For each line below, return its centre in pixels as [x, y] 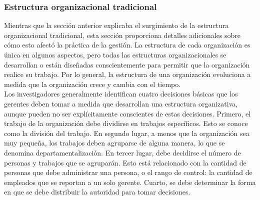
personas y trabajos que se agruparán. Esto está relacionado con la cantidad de [125, 162]
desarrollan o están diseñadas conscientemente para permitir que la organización [127, 64]
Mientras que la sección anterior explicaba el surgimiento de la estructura [116, 25]
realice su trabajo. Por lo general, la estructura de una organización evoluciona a [127, 74]
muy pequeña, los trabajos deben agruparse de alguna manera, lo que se [114, 143]
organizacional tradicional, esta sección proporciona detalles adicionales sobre [122, 35]
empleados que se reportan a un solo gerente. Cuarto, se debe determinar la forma [130, 182]
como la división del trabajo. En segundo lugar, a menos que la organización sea [127, 133]
